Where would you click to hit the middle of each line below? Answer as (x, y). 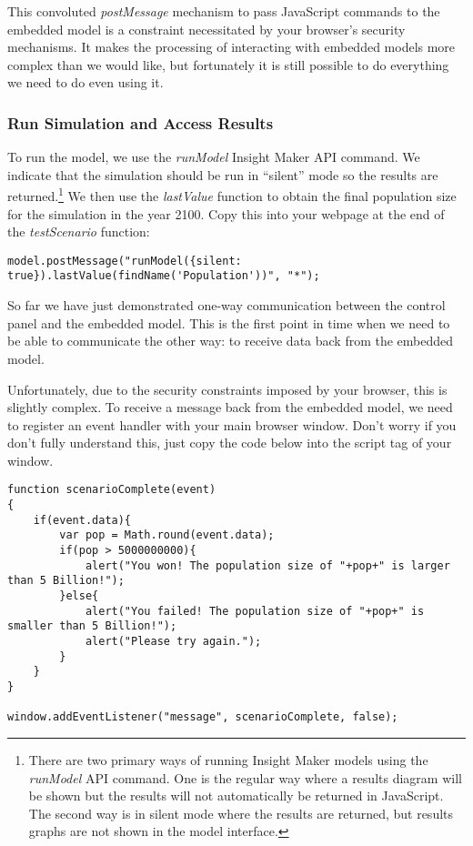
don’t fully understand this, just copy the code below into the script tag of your (230, 443)
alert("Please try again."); (173, 642)
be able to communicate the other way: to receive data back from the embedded (231, 341)
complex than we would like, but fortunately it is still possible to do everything (228, 64)
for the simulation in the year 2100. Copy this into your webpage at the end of (226, 213)
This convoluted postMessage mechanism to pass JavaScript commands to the (224, 11)
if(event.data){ (82, 520)
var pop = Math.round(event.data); (167, 535)
